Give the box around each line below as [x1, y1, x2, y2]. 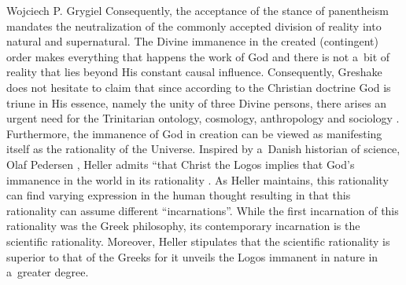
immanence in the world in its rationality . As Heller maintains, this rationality [6, 171, 389, 188]
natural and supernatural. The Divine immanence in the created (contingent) [6, 33, 378, 49]
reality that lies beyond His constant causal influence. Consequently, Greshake [6, 64, 382, 80]
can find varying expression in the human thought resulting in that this [6, 187, 351, 203]
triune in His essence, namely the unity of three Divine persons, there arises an [6, 94, 387, 111]
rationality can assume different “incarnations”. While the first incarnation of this [6, 202, 399, 218]
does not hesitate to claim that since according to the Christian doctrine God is [6, 79, 391, 95]
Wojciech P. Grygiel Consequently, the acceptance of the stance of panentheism [6, 2, 389, 18]
